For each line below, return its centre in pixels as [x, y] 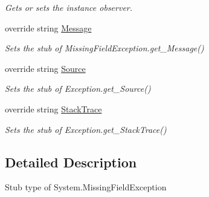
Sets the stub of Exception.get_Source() [78, 89]
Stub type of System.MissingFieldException [86, 187]
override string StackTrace [53, 108]
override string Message [48, 27]
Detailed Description [71, 162]
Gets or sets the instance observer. [69, 7]
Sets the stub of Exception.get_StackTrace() [86, 129]
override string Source [45, 68]
